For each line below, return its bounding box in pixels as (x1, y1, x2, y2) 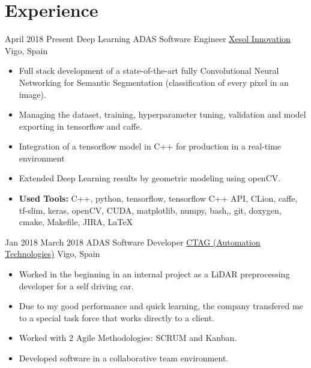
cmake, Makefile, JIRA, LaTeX (19, 216, 133, 228)
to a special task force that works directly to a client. (19, 311, 214, 324)
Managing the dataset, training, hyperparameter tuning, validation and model (19, 108, 306, 121)
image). (19, 88, 46, 100)
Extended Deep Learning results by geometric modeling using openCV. (19, 172, 281, 184)
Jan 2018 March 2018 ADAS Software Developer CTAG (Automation (5, 235, 261, 248)
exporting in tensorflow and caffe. (19, 119, 142, 132)
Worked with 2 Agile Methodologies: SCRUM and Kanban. (19, 331, 237, 344)
